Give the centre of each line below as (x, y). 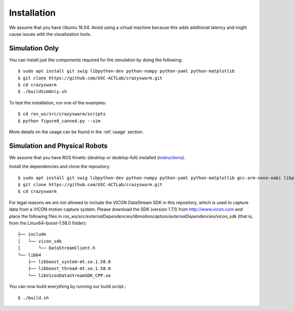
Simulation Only (34, 48)
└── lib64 (29, 255)
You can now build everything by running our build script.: (68, 287)
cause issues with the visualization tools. (50, 34)
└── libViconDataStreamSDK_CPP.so (69, 275)
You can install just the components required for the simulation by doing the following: (96, 60)
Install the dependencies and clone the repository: (60, 167)
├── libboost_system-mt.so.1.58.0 (69, 262)
